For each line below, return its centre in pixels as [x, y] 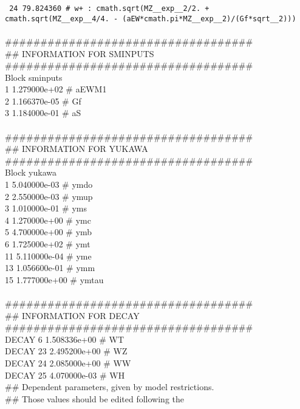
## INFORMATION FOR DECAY [72, 315]
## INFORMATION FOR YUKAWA [77, 149]
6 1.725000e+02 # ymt [48, 244]
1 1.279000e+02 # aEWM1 [56, 89]
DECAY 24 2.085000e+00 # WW [68, 363]
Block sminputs [34, 77]
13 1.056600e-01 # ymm [50, 268]
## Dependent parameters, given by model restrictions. [110, 387]
